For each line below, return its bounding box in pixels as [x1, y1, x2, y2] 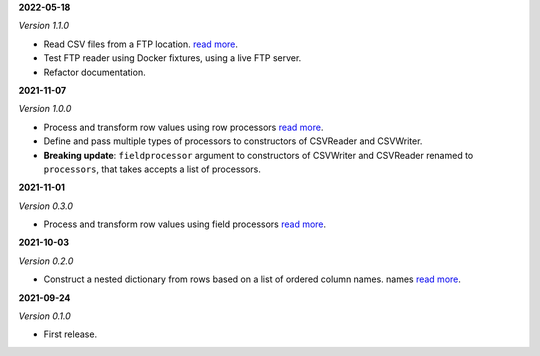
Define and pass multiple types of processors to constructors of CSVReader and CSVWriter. [43, 135, 423, 147]
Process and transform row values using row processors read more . [43, 121, 324, 133]
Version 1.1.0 [18, 20, 70, 32]
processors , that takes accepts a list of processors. [43, 163, 262, 175]
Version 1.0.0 [18, 103, 72, 115]
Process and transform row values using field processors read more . [43, 218, 327, 230]
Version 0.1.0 [18, 310, 72, 322]
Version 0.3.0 [18, 200, 74, 212]
